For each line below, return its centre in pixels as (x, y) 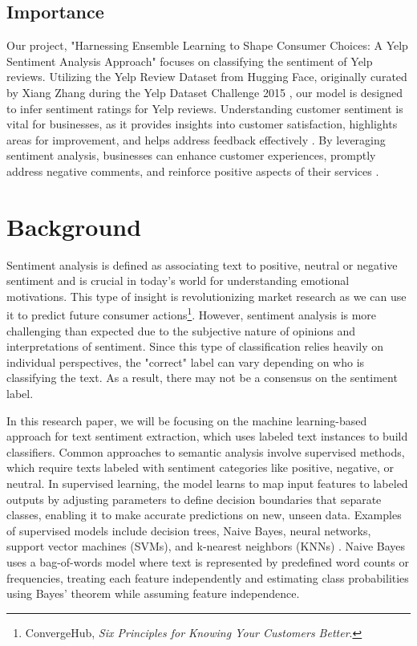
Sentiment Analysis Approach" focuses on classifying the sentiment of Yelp (190, 61)
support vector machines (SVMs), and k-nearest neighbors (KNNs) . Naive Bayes (206, 546)
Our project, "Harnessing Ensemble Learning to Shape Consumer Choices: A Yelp (207, 45)
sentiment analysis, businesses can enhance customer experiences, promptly (191, 155)
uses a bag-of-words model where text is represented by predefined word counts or (208, 562)
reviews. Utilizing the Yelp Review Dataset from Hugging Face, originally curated (207, 77)
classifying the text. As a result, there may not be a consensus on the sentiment (202, 378)
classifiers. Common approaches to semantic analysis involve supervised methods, (206, 451)
